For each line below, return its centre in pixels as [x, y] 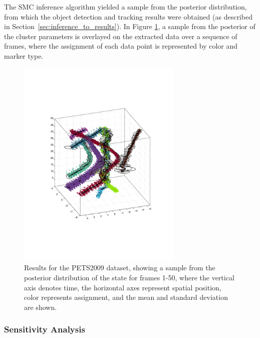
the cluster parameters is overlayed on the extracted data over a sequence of [121, 36]
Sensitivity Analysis [45, 329]
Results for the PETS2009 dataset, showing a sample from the [120, 268]
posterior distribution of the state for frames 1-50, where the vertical [129, 277]
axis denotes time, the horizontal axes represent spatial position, [123, 287]
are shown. [41, 307]
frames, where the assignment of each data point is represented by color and [121, 46]
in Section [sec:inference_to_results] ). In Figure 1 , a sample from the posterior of [130, 26]
